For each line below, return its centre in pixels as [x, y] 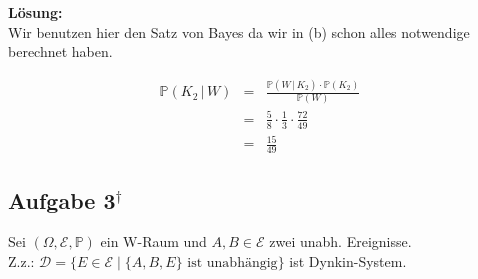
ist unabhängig [232, 262]
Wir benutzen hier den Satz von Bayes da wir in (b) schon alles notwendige [239, 31]
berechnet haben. [60, 51]
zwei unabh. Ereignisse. [340, 241]
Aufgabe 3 [62, 199]
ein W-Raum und [153, 241]
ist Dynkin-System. [348, 260]
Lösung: [35, 12]
